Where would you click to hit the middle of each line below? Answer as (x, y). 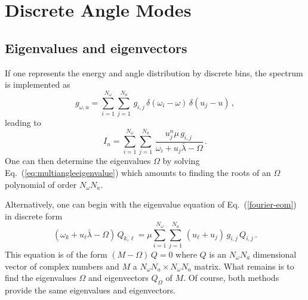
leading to (23, 123)
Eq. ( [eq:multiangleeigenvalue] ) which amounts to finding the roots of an (138, 173)
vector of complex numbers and (62, 266)
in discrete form (34, 216)
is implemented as (38, 84)
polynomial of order (41, 184)
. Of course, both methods (231, 278)
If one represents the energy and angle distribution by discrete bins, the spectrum (154, 72)
